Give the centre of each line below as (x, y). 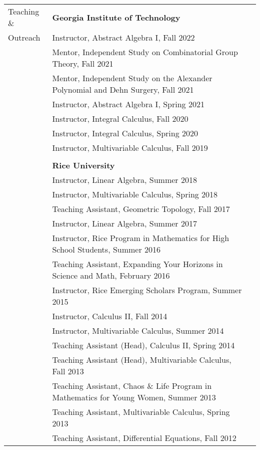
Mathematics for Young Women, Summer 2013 (134, 397)
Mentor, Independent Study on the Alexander (132, 78)
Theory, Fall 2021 (83, 63)
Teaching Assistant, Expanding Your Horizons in (137, 264)
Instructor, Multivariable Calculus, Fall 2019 (130, 148)
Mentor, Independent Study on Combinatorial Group (145, 52)
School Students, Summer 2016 (106, 249)
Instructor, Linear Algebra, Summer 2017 (124, 223)
